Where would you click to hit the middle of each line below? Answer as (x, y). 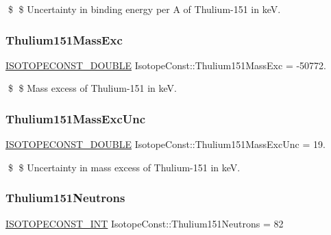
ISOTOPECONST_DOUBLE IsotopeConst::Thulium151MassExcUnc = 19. (165, 144)
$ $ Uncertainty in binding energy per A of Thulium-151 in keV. (144, 9)
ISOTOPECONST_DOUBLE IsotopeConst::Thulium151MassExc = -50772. (166, 65)
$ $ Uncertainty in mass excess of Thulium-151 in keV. (124, 167)
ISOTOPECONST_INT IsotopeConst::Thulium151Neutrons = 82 (145, 223)
